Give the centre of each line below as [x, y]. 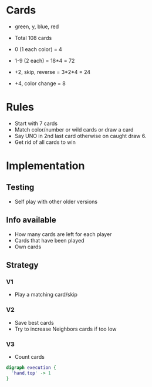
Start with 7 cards [36, 123]
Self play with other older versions [56, 201]
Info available [31, 220]
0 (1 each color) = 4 [38, 49]
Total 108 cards [33, 38]
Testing [20, 188]
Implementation [45, 166]
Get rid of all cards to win [45, 142]
